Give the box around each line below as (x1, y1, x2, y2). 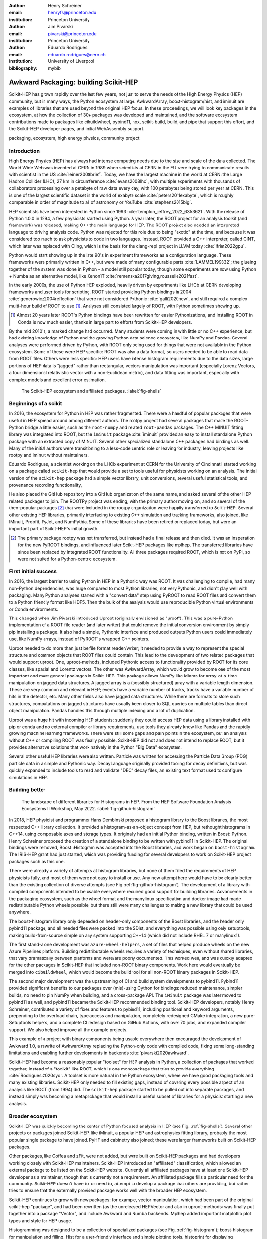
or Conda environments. (9, 606, 59, 612)
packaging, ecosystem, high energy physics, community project (9, 135, 140, 141)
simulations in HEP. (9, 774, 48, 780)
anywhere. (9, 909, 31, 915)
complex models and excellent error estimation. (9, 377, 106, 383)
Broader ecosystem (9, 1113, 58, 1120)
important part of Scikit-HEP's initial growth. (9, 526, 99, 532)
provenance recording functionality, (9, 482, 82, 488)
